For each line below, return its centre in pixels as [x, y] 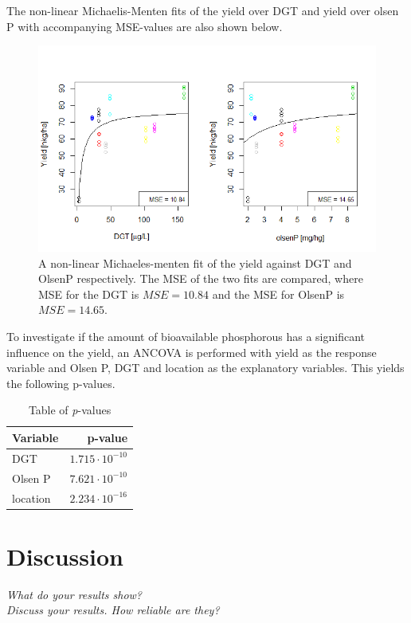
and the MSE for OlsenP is [278, 294]
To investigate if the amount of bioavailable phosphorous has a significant [186, 336]
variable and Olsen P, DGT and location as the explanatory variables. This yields [205, 368]
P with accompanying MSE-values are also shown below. [145, 26]
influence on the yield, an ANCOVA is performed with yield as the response [192, 352]
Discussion [65, 556]
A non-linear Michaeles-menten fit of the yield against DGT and [195, 263]
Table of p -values [70, 410]
